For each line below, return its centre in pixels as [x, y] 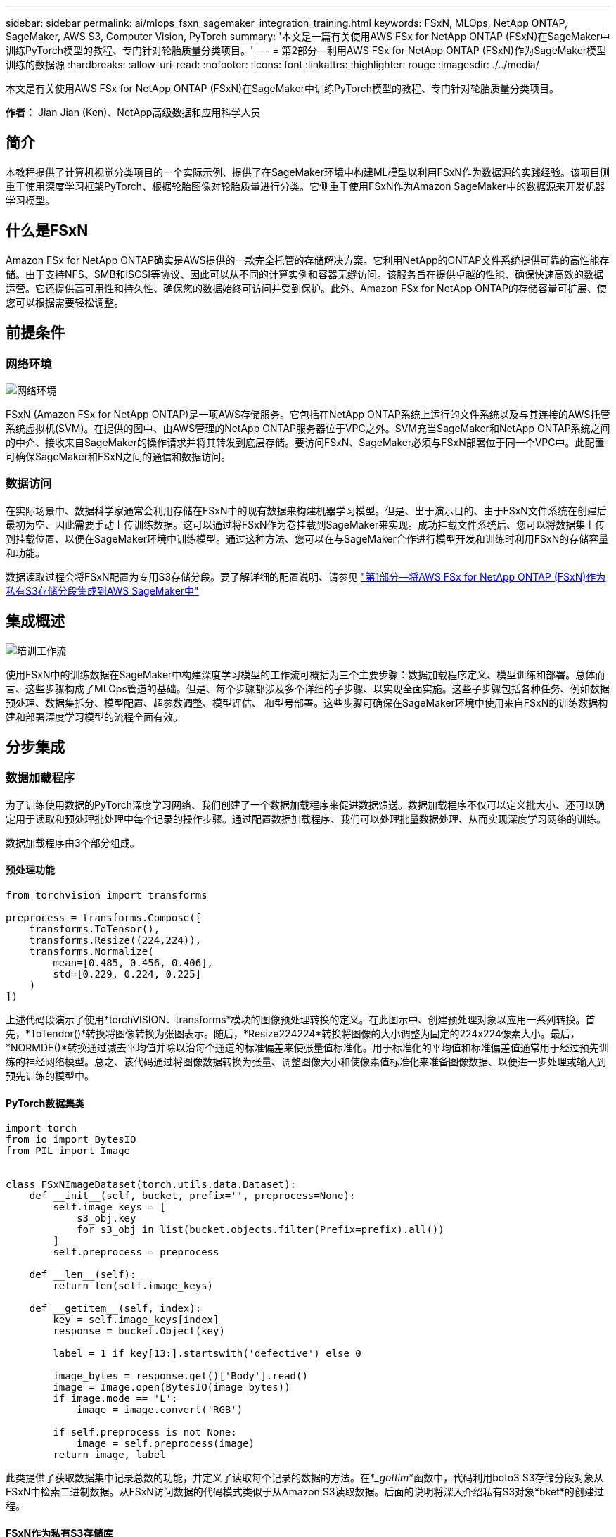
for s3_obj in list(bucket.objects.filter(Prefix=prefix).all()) [261, 1230]
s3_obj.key [107, 1219]
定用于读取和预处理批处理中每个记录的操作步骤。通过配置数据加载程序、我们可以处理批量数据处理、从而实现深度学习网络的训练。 [306, 818]
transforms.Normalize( [91, 951]
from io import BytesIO [71, 1140]
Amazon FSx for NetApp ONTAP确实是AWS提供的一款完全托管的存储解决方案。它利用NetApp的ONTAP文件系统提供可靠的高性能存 [308, 260]
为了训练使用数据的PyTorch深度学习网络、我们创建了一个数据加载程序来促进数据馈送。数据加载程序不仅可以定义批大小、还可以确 [305, 804]
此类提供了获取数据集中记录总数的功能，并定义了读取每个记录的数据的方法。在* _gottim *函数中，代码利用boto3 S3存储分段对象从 [305, 1478]
